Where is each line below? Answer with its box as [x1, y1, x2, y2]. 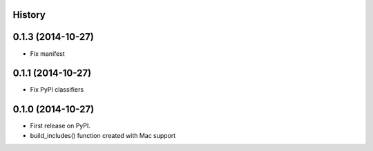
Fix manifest [30, 49, 65, 58]
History [12, 9, 46, 21]
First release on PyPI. [30, 121, 91, 130]
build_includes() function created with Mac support [30, 131, 176, 139]
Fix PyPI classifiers [30, 85, 84, 94]
